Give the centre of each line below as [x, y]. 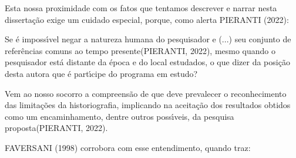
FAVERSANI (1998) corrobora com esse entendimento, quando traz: [128, 147]
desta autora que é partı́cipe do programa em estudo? [101, 73]
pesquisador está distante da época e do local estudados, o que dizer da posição [147, 62]
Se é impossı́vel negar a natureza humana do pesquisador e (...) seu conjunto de [148, 39]
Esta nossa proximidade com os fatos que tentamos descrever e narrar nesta [141, 8]
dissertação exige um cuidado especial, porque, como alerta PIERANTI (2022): [147, 19]
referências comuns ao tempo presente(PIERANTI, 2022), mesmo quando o [140, 50]
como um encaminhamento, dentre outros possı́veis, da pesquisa [120, 116]
